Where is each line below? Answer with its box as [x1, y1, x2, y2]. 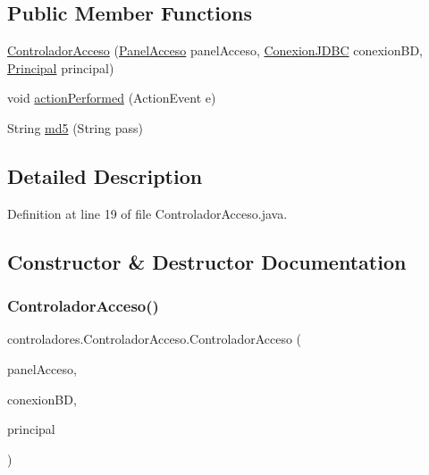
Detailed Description [7, 162, 203, 189]
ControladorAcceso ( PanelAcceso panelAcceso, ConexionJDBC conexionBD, [7, 41, 424, 60]
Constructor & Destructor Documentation [7, 247, 407, 275]
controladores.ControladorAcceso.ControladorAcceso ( [7, 329, 302, 348]
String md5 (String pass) [7, 118, 143, 137]
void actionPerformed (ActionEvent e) [7, 88, 216, 107]
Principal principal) [7, 58, 114, 77]
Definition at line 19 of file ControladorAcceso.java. [7, 204, 288, 222]
